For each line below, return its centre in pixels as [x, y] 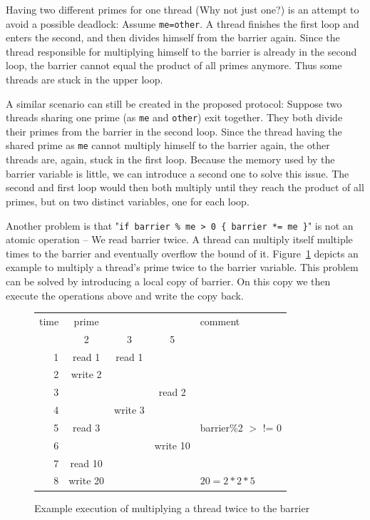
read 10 [86, 463]
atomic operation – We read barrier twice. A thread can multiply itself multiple [179, 239]
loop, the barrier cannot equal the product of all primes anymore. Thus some [174, 65]
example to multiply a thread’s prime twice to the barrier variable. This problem [182, 267]
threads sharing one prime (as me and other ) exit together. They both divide [174, 117]
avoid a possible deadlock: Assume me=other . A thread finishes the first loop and [183, 23]
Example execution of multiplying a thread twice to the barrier [172, 508]
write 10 [172, 445]
